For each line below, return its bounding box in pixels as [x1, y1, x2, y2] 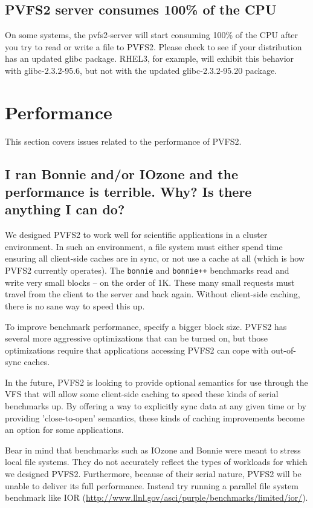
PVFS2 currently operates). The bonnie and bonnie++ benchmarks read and [5, 264, 289, 277]
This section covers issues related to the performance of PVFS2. [5, 134, 242, 147]
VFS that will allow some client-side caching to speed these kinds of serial [5, 388, 279, 400]
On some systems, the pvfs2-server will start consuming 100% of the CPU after [5, 28, 298, 41]
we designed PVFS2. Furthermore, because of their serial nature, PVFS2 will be [5, 467, 302, 480]
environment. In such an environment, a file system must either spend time [5, 240, 283, 252]
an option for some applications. [5, 423, 124, 436]
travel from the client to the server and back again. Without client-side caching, [5, 288, 300, 300]
